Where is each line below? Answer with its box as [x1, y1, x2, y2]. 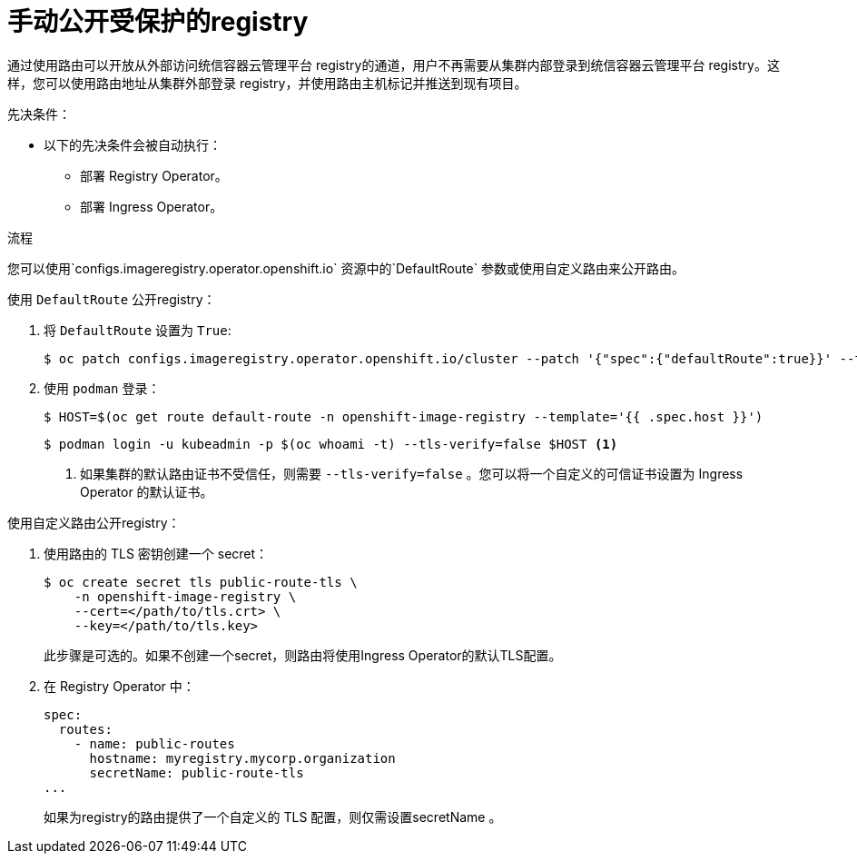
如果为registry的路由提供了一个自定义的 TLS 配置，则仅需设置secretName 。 [44, 808, 502, 825]
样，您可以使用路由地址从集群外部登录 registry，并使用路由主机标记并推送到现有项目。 [7, 74, 527, 91]
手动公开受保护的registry [7, 6, 309, 37]
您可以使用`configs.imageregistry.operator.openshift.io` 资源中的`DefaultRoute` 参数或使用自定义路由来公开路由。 [7, 260, 685, 276]
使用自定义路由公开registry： [7, 514, 181, 530]
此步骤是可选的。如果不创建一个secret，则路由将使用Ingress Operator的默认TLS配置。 [44, 647, 562, 663]
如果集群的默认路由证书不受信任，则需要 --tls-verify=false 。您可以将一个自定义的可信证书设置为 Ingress [80, 465, 744, 481]
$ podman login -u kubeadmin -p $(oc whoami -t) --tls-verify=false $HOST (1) [44, 436, 618, 451]
